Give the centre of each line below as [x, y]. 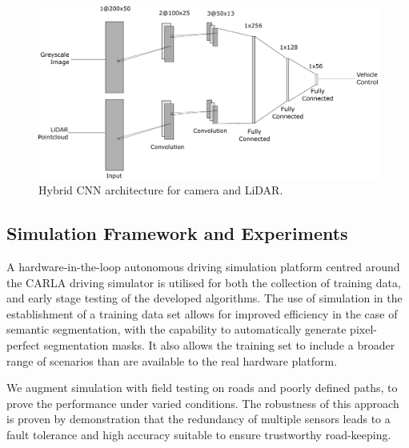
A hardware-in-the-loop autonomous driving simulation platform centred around [203, 267]
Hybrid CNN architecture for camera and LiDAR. [161, 190]
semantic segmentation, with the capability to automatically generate [176, 329]
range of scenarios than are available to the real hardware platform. [172, 360]
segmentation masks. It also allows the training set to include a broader [219, 345]
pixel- [363, 329]
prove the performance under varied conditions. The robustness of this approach [203, 403]
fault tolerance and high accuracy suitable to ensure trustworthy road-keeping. [199, 435]
